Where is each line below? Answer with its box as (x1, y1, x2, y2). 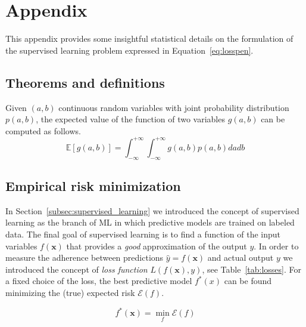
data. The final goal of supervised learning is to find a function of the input (5, 227, 280, 240)
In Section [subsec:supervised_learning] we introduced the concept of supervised (5, 204, 299, 217)
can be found (224, 274, 272, 287)
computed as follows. (5, 124, 81, 137)
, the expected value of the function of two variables (36, 113, 225, 125)
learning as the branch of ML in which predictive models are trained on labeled (5, 216, 295, 229)
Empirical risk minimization (5, 176, 181, 195)
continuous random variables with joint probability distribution (58, 101, 289, 113)
